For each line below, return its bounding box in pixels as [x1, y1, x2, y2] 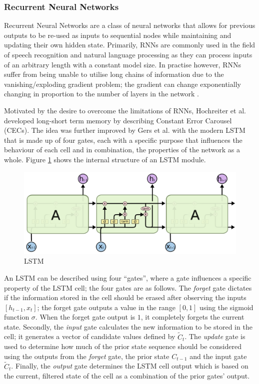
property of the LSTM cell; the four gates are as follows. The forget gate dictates [4, 282, 252, 293]
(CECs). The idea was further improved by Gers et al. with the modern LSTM [4, 125, 245, 135]
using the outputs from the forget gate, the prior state [4, 351, 169, 361]
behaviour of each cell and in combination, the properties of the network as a [4, 144, 240, 155]
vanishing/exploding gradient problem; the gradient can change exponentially [4, 78, 241, 89]
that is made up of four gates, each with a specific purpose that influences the [4, 134, 242, 145]
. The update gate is [184, 331, 245, 342]
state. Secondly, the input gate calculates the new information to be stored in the [4, 321, 252, 332]
